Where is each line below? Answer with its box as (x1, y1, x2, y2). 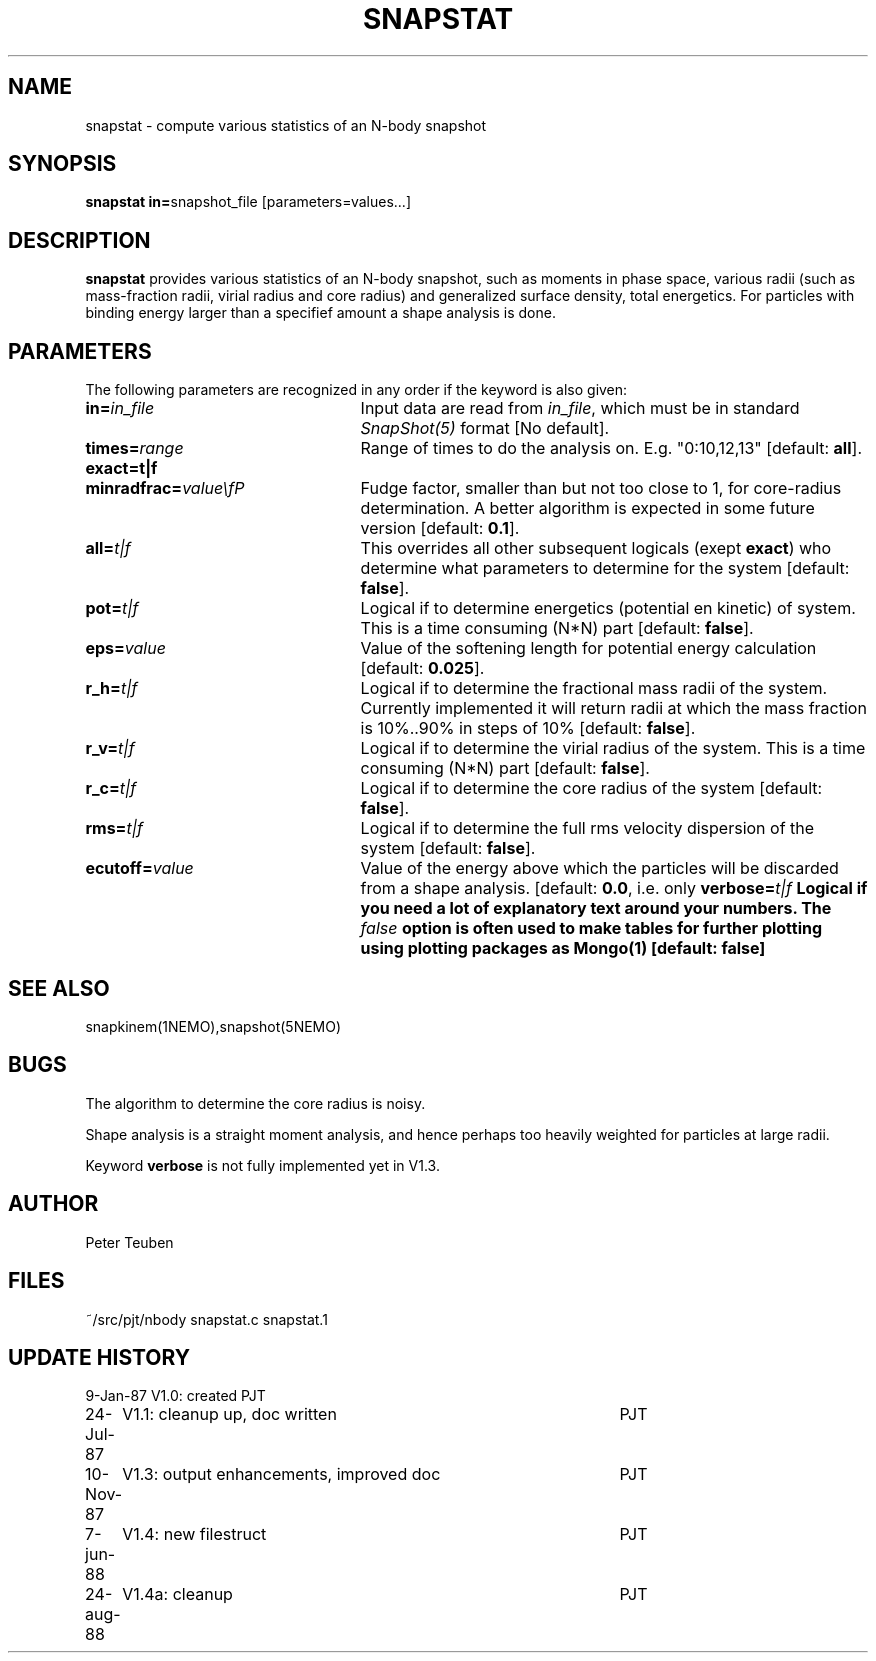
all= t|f (85, 538, 131, 559)
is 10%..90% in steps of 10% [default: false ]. (360, 718, 696, 739)
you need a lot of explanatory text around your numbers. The (360, 898, 832, 919)
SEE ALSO (8, 975, 110, 1001)
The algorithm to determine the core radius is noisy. (85, 1094, 426, 1112)
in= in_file (85, 398, 155, 419)
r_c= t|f (85, 778, 137, 799)
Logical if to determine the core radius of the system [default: (360, 778, 823, 799)
